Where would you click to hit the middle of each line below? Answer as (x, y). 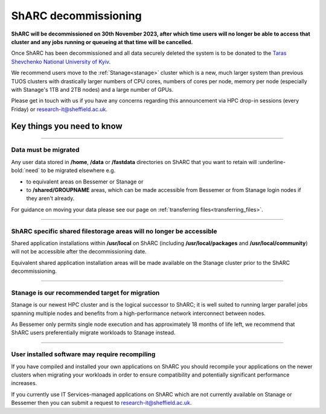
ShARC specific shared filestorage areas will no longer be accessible (114, 231)
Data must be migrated (45, 150)
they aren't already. (50, 199)
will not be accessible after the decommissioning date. (79, 252)
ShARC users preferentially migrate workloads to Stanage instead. (93, 333)
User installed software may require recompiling (83, 354)
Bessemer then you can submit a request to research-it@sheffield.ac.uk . (101, 403)
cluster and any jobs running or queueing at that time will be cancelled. (102, 42)
